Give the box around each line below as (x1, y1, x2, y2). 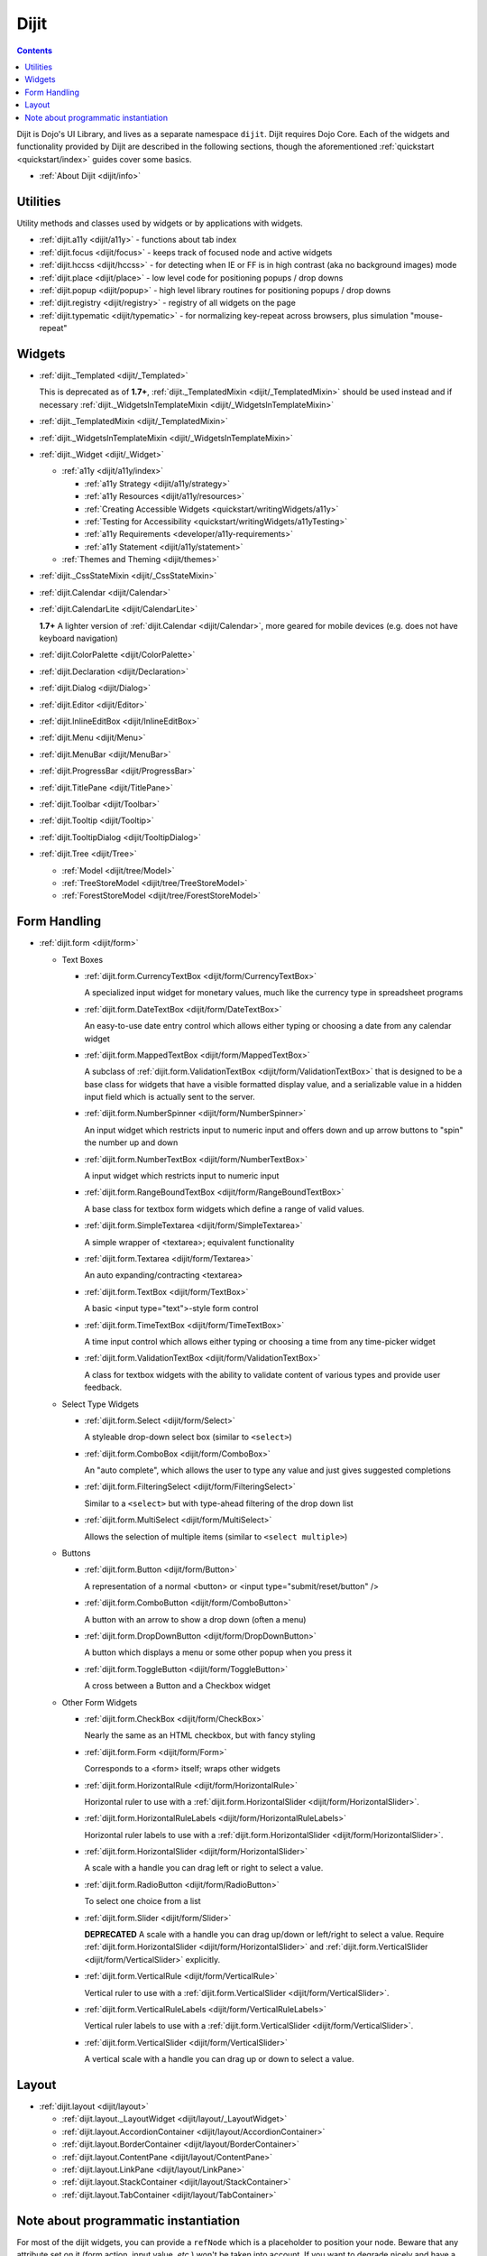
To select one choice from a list (84, 1896, 202, 1907)
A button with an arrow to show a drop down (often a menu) (84, 1613, 307, 1624)
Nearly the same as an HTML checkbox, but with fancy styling (84, 1730, 316, 1741)
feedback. (84, 1382, 122, 1393)
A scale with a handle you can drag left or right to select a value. (84, 1863, 324, 1873)
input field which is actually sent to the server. (84, 1092, 256, 1103)
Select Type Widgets (61, 1399, 140, 1410)
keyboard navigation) (39, 633, 119, 644)
